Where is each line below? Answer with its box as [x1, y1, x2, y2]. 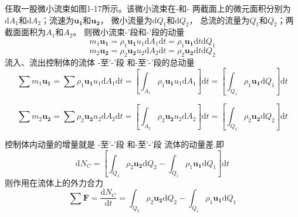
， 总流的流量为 [189, 13, 250, 26]
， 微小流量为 [100, 13, 153, 26]
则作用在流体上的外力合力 [5, 177, 103, 189]
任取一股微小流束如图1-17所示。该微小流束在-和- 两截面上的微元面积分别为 [5, 2, 291, 14]
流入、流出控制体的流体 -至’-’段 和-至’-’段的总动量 [5, 56, 195, 68]
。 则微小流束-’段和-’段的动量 [73, 26, 185, 38]
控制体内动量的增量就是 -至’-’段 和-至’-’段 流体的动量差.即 [5, 138, 225, 150]
